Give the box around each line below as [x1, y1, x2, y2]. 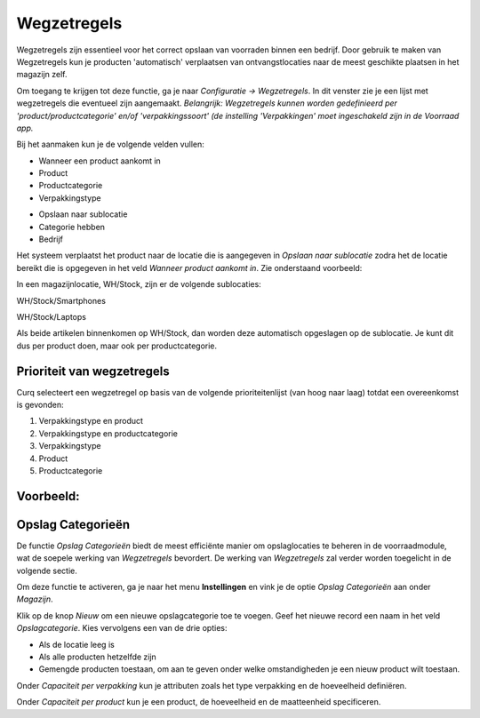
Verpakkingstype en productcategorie [38, 427, 178, 439]
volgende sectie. [16, 565, 77, 576]
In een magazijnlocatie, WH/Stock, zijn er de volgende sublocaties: [16, 279, 261, 290]
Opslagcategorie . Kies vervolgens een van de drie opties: [16, 623, 228, 634]
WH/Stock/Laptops [16, 311, 86, 322]
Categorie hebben [38, 221, 106, 232]
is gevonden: [16, 400, 64, 411]
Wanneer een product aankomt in [38, 156, 162, 166]
